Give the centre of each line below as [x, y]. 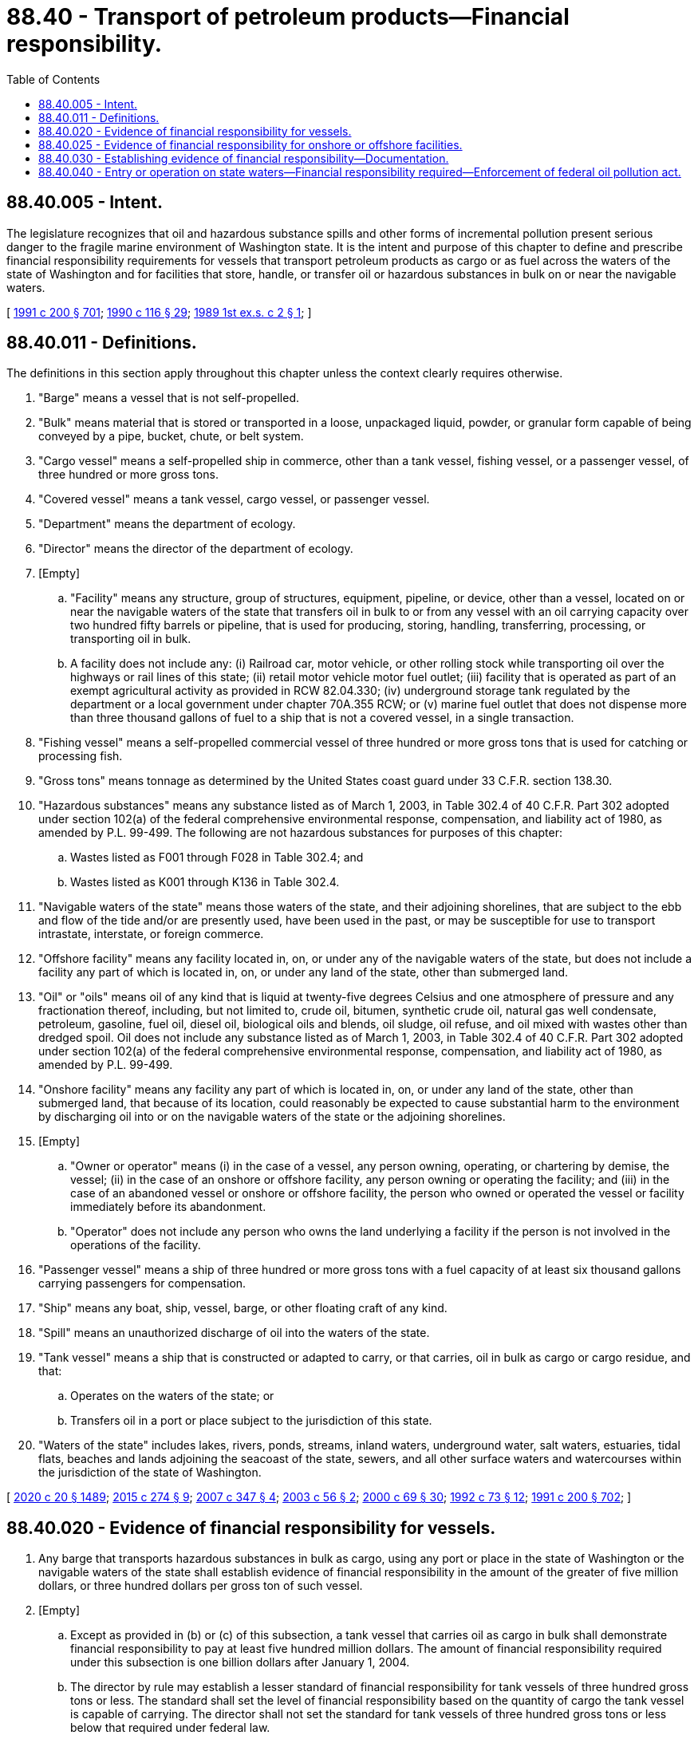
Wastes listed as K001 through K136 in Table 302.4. [205, 882]
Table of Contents [53, 79]
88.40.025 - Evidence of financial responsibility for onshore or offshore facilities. [250, 144]
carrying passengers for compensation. [142, 1284]
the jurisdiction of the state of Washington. [150, 1473]
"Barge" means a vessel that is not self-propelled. [169, 398]
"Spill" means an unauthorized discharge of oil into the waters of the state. [234, 1333]
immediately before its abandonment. [168, 1207]
